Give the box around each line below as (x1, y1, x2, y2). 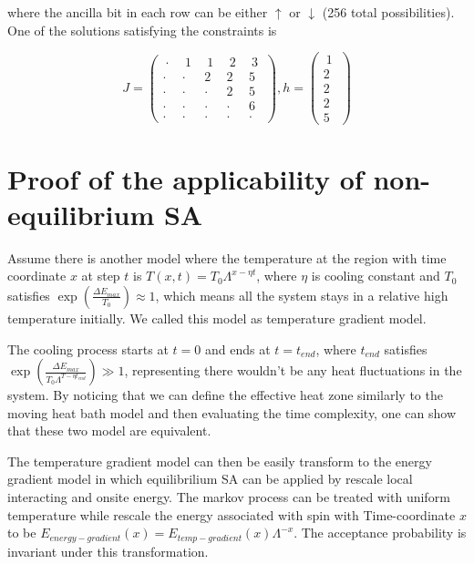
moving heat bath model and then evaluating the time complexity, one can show (7, 403, 457, 422)
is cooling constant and (311, 266, 440, 285)
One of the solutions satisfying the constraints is (7, 20, 277, 39)
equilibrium (7, 195, 155, 232)
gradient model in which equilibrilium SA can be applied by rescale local (7, 469, 413, 488)
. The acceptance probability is (294, 523, 467, 542)
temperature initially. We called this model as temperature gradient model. (7, 308, 427, 327)
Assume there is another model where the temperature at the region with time (7, 248, 447, 267)
